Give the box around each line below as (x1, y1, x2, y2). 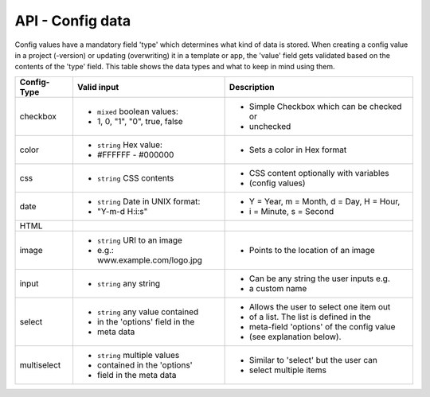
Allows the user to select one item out (248, 301, 391, 312)
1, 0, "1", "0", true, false (96, 115, 183, 126)
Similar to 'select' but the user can (248, 354, 377, 365)
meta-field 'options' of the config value (248, 321, 396, 332)
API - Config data (14, 12, 131, 29)
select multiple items (248, 364, 326, 376)
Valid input (76, 81, 119, 92)
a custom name (248, 282, 307, 294)
